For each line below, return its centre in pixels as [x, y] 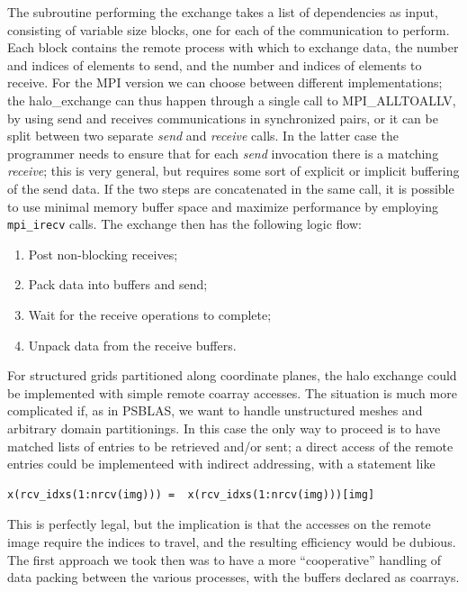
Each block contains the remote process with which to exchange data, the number [233, 47]
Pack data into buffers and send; [118, 284]
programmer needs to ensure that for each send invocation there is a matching [223, 153]
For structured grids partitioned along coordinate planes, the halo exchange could [232, 375]
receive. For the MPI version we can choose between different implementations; [225, 82]
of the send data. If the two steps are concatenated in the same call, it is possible [231, 188]
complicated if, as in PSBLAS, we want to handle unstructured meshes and [215, 410]
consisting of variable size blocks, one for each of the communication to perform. [229, 29]
